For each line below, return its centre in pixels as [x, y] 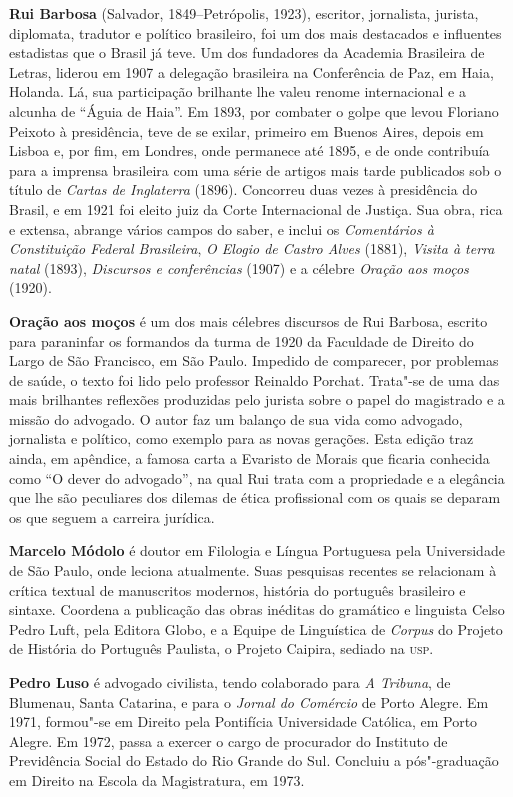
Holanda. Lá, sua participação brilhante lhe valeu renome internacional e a [238, 91]
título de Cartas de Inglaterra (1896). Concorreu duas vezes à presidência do [243, 189]
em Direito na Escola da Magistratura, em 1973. [157, 779]
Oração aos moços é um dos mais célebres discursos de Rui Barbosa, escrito [248, 320]
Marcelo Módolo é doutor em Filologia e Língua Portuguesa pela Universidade [257, 550]
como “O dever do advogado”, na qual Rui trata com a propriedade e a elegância [257, 477]
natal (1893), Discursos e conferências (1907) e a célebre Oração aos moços [239, 267]
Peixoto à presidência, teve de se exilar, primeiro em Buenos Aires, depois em [246, 130]
